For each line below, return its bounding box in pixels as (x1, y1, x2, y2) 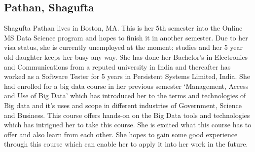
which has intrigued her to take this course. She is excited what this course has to (4, 119, 252, 130)
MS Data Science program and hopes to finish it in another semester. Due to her (4, 32, 248, 42)
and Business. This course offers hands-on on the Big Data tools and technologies (4, 110, 250, 120)
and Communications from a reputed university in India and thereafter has (4, 61, 231, 72)
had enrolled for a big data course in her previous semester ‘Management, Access (4, 80, 249, 91)
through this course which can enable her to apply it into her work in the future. (4, 139, 248, 149)
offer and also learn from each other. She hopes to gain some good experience (4, 129, 238, 139)
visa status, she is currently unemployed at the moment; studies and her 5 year (4, 42, 243, 52)
